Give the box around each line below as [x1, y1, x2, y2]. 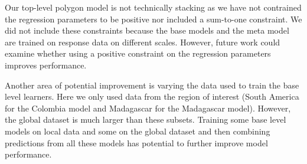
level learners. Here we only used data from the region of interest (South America [5, 90, 299, 103]
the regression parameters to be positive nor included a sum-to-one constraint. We [5, 12, 302, 25]
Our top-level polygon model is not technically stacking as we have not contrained [5, 1, 302, 13]
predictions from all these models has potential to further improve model [5, 136, 268, 149]
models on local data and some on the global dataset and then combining [5, 124, 270, 137]
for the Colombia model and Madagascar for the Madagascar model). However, [5, 101, 291, 114]
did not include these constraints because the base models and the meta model [5, 24, 289, 37]
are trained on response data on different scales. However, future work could [5, 35, 280, 48]
